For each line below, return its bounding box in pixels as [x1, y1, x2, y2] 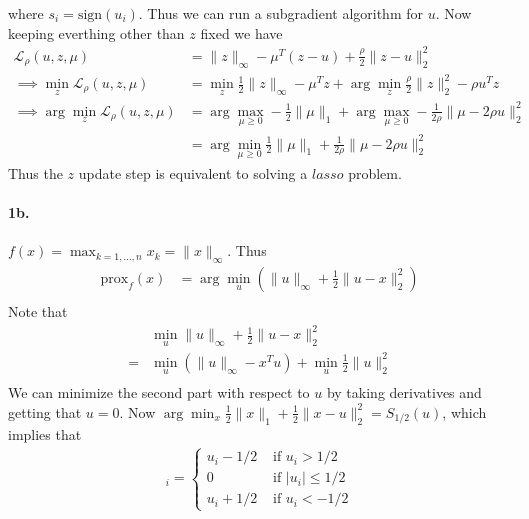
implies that [8, 423, 82, 444]
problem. [348, 162, 402, 183]
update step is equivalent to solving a [78, 162, 308, 183]
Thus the [8, 162, 63, 183]
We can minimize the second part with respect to [8, 382, 310, 403]
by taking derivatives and [326, 382, 482, 403]
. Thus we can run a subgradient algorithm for [138, 3, 423, 23]
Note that [8, 301, 68, 322]
